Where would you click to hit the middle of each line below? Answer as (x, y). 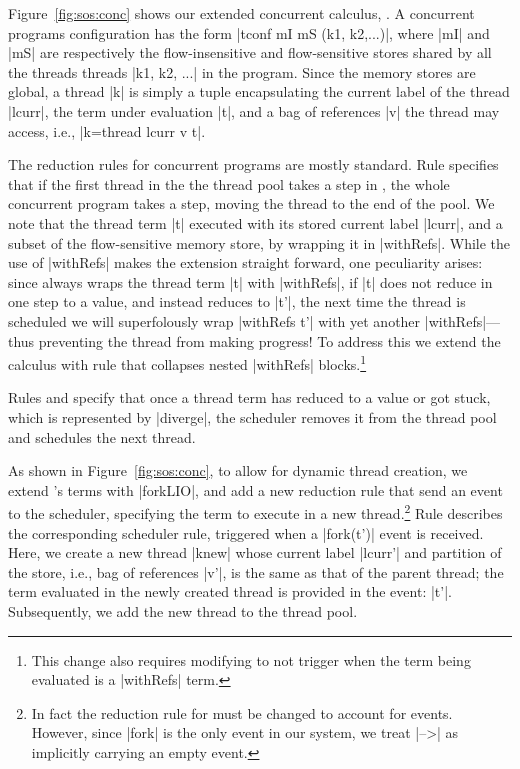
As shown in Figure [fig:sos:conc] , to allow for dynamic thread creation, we (238, 470)
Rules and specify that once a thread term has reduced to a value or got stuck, (249, 397)
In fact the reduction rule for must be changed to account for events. (242, 712)
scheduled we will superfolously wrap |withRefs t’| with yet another (214, 320)
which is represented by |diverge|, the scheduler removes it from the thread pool (252, 416)
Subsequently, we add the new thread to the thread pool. (183, 610)
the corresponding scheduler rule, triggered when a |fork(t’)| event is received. (246, 532)
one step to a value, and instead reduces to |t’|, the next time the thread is (237, 301)
